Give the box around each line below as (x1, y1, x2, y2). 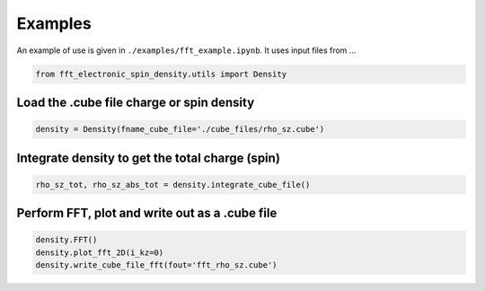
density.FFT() (35, 234, 98, 245)
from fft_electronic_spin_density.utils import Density (35, 68, 287, 79)
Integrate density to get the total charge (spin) (16, 150, 280, 165)
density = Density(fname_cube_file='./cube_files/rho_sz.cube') (35, 124, 325, 135)
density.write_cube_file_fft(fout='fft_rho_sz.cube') (35, 260, 278, 270)
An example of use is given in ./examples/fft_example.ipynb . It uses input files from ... (16, 45, 357, 56)
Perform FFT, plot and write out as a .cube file (16, 206, 278, 221)
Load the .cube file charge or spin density (16, 94, 255, 110)
